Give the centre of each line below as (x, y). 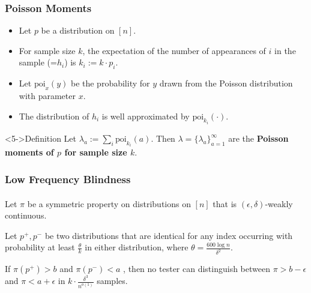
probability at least (40, 247)
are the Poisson (258, 138)
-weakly (279, 203)
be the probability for (110, 83)
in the (285, 50)
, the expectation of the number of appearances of (174, 50)
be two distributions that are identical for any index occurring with (169, 235)
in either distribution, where (137, 247)
